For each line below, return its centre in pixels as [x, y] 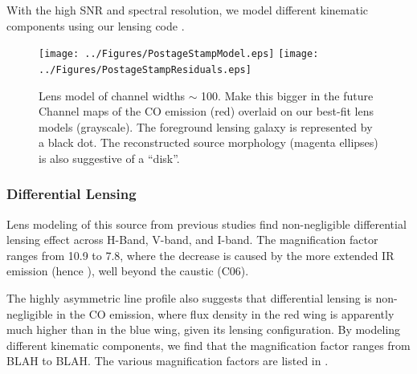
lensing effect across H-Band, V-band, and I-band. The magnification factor [192, 240]
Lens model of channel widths [112, 95]
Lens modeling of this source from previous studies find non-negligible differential [206, 224]
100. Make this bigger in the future [287, 95]
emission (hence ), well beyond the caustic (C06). [128, 271]
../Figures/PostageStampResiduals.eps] [145, 69]
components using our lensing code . [96, 25]
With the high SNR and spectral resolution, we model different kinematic [188, 10]
